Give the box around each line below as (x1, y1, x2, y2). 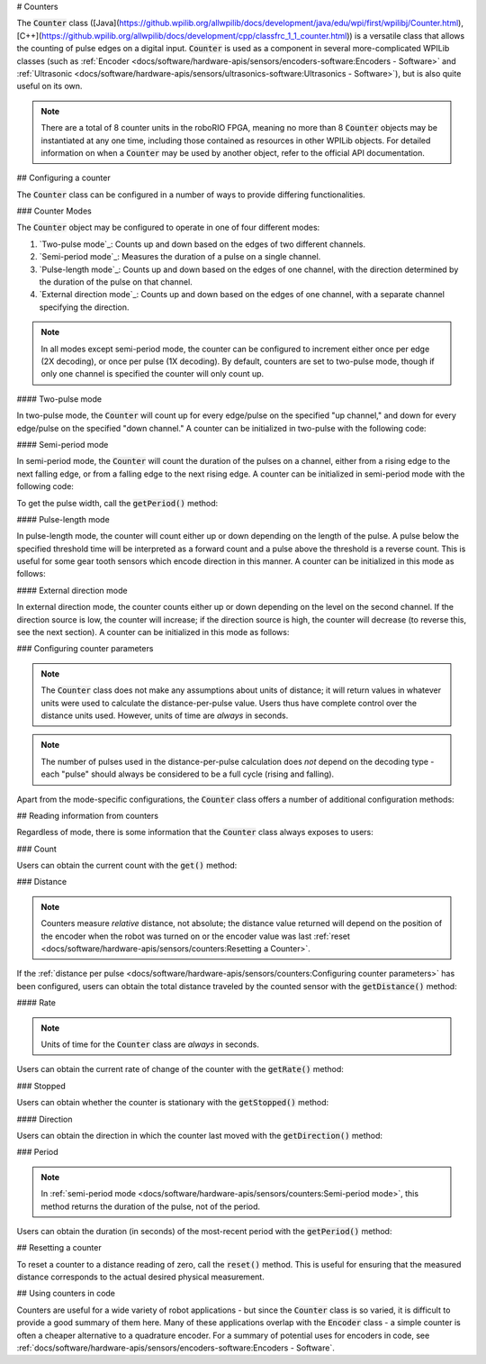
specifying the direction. (39, 302, 130, 313)
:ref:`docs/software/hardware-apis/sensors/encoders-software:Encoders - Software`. (16, 1342, 335, 1353)
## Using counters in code (16, 1288, 116, 1299)
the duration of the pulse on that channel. (39, 277, 193, 287)
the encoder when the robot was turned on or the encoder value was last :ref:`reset (40, 931, 351, 941)
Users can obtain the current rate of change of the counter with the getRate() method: (16, 1064, 344, 1075)
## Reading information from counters (16, 810, 159, 821)
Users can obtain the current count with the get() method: (16, 860, 238, 871)
